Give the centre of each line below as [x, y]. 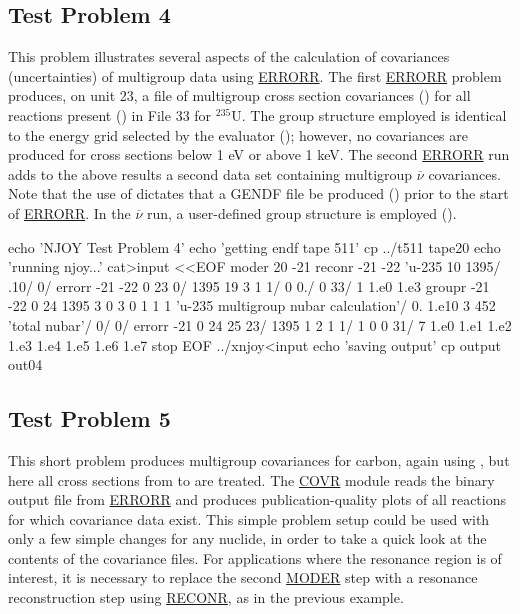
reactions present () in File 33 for [110, 114]
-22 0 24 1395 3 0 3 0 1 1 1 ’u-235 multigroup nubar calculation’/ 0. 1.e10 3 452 [252, 305]
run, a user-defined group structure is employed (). [301, 212]
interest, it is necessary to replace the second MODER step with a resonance [243, 577]
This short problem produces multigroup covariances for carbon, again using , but [259, 459]
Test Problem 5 [89, 418]
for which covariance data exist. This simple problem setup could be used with [249, 518]
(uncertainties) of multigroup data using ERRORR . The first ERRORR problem [255, 75]
